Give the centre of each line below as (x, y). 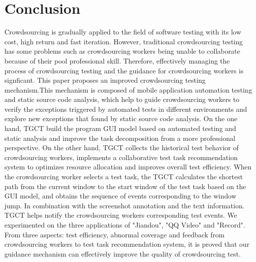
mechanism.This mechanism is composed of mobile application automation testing (128, 89)
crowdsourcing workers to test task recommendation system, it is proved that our (127, 244)
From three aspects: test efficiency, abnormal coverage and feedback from (115, 234)
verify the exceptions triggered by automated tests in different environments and (126, 109)
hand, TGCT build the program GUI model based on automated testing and (120, 128)
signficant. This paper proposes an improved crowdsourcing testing (105, 80)
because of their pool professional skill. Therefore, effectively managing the (117, 60)
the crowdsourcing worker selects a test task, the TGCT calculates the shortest (124, 177)
